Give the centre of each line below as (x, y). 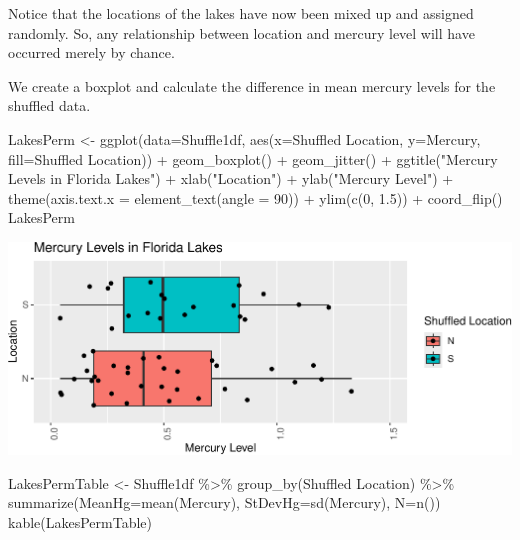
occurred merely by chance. (91, 52)
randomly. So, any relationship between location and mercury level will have (241, 32)
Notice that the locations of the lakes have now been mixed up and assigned (241, 13)
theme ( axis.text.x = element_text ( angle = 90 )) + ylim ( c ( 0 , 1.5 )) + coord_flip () (255, 197)
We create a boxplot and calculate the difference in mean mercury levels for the (252, 85)
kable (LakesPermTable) (80, 521)
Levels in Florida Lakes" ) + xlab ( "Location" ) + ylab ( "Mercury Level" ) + (231, 178)
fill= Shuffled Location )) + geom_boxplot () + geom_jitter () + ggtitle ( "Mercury (253, 158)
